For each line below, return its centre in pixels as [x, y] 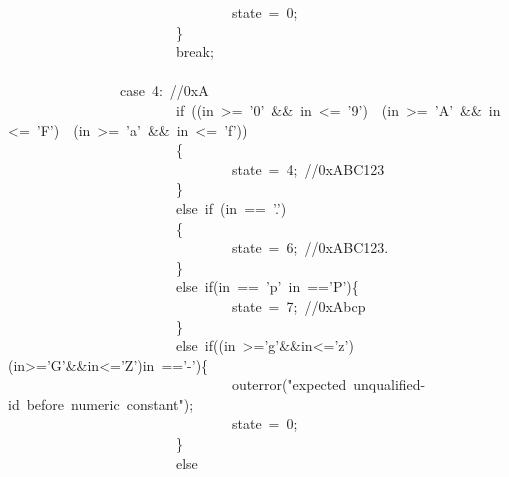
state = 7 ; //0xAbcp [298, 305]
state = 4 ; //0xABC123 [308, 168]
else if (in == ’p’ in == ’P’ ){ [267, 286]
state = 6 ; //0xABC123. [310, 247]
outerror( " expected [289, 384]
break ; [195, 51]
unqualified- [389, 384]
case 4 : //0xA [164, 90]
